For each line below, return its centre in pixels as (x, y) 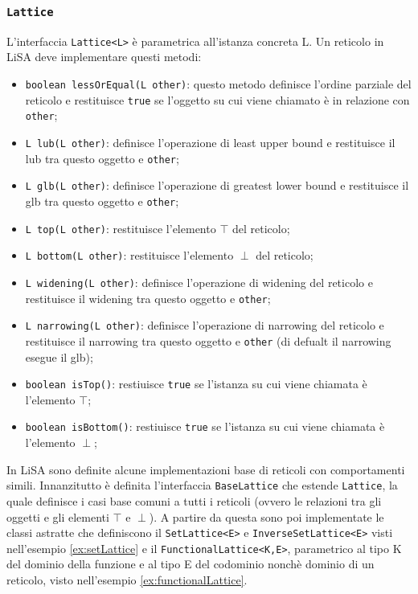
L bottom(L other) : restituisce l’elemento (129, 255)
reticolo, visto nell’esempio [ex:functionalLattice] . (127, 580)
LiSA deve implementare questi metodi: (104, 57)
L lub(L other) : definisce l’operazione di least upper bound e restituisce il (210, 142)
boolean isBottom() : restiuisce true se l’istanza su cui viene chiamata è (205, 426)
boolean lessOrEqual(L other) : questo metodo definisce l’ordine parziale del (218, 84)
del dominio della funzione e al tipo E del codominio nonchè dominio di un (191, 564)
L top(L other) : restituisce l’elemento (121, 228)
